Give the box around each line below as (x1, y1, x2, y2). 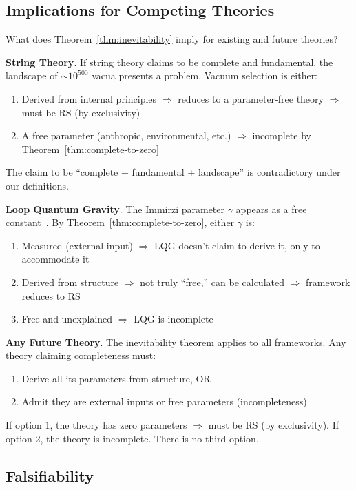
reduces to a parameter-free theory (178, 91, 324, 105)
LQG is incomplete (134, 312, 213, 326)
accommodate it (21, 252, 90, 266)
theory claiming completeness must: (6, 348, 156, 363)
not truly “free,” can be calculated (140, 274, 284, 289)
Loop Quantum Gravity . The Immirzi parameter (6, 201, 224, 216)
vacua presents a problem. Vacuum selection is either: (92, 68, 318, 83)
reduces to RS (21, 288, 81, 303)
